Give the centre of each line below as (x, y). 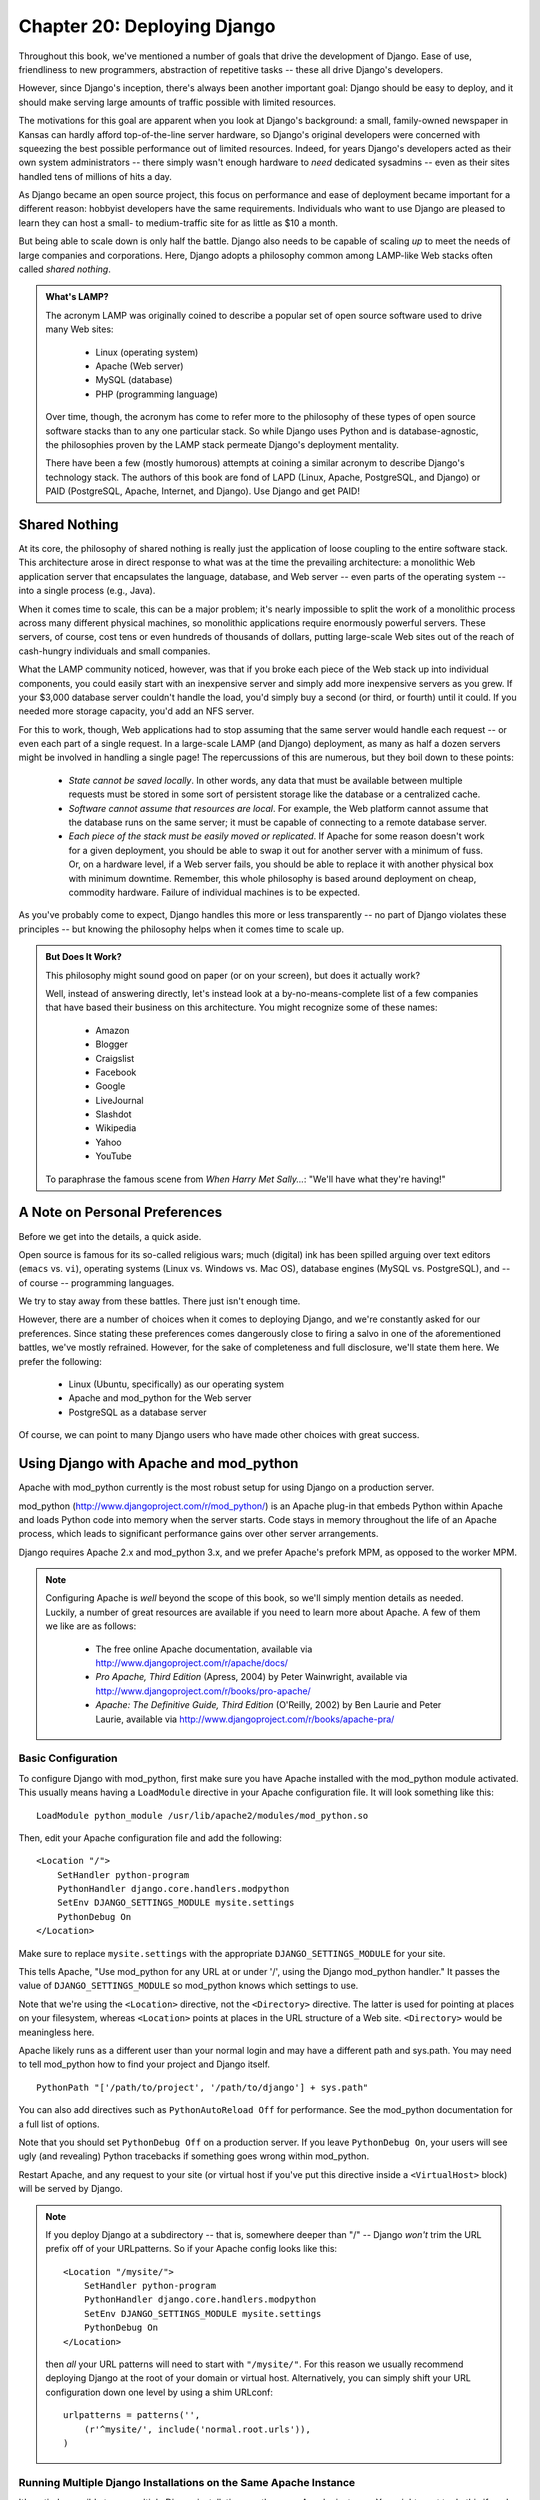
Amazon (112, 1030)
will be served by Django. (71, 2189)
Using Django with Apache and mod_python (158, 1463)
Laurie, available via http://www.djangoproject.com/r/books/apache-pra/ (245, 1719)
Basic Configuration (68, 1758)
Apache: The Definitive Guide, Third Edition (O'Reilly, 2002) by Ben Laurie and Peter (268, 1705)
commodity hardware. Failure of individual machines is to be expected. (214, 892)
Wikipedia (116, 1128)
